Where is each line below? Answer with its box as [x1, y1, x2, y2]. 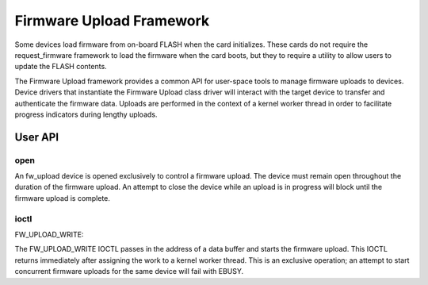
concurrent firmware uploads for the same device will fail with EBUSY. [14, 267, 244, 276]
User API [14, 130, 59, 144]
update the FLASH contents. [14, 62, 107, 71]
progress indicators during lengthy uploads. [14, 110, 158, 119]
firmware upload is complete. [14, 193, 111, 202]
